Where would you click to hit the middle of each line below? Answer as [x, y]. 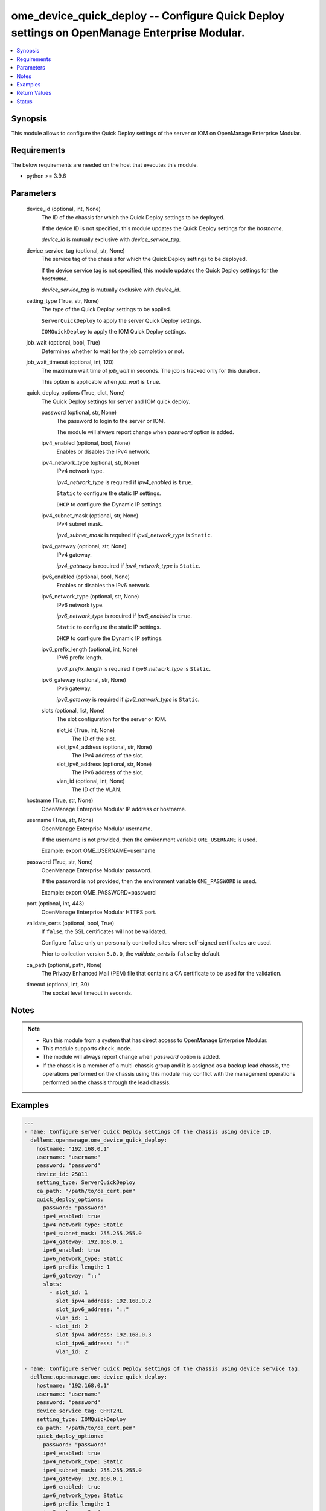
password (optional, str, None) [79, 413]
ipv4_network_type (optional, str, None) [91, 463]
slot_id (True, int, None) [86, 730]
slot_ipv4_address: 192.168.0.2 [103, 1301]
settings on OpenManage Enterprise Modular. [128, 33]
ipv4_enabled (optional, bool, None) [86, 443]
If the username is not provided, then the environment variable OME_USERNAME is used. [149, 840]
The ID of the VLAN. [97, 789]
